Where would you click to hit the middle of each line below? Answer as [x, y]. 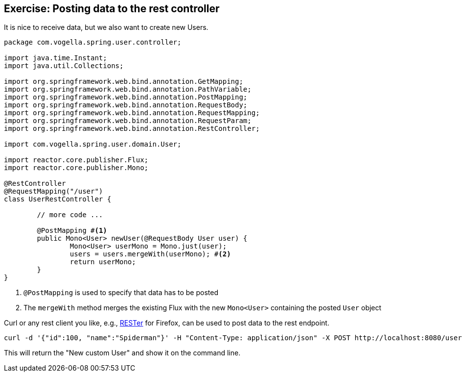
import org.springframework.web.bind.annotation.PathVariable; [128, 89]
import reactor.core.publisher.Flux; [76, 160]
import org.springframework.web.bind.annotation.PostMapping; [126, 97]
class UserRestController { [58, 199]
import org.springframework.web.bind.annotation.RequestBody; [126, 105]
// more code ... [70, 215]
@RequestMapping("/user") [54, 191]
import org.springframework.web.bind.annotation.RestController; [132, 129]
